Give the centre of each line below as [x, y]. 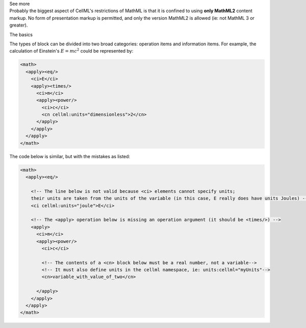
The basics [21, 34]
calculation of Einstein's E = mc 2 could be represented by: [71, 51]
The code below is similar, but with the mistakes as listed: [70, 156]
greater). [19, 25]
